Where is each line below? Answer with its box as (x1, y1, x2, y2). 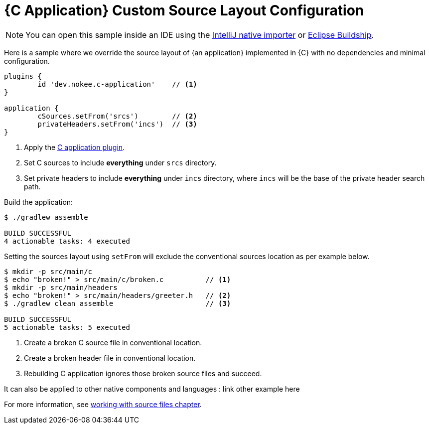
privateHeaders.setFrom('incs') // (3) (37, 120, 197, 128)
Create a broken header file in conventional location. (24, 353, 196, 362)
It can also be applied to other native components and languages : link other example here (4, 384, 300, 393)
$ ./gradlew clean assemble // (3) (4, 299, 231, 307)
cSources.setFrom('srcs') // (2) (37, 112, 197, 120)
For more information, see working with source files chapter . (4, 400, 202, 409)
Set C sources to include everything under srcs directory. (24, 158, 217, 167)
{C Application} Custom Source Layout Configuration (4, 2, 364, 19)
